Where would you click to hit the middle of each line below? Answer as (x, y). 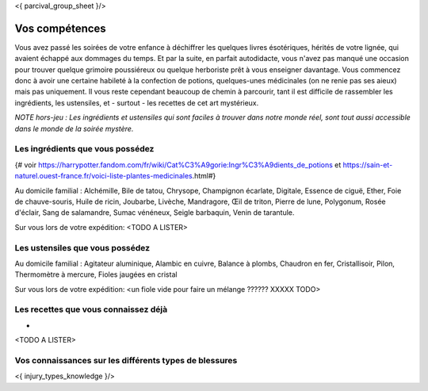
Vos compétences (60, 28)
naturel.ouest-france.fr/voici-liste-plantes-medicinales (104, 176)
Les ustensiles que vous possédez (82, 247)
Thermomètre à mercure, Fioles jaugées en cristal (96, 274)
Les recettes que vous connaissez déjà (91, 309)
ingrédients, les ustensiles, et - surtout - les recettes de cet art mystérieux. (137, 102)
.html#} (204, 176)
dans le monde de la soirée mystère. (74, 128)
